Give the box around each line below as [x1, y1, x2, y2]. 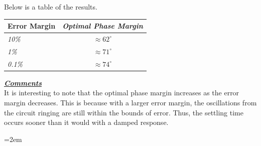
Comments [4, 77, 42, 88]
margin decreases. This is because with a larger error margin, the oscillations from [4, 97, 257, 107]
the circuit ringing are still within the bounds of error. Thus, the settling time [4, 107, 243, 117]
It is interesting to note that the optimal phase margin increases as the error [4, 87, 239, 98]
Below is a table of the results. [4, 2, 97, 12]
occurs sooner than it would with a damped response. [4, 117, 169, 127]
